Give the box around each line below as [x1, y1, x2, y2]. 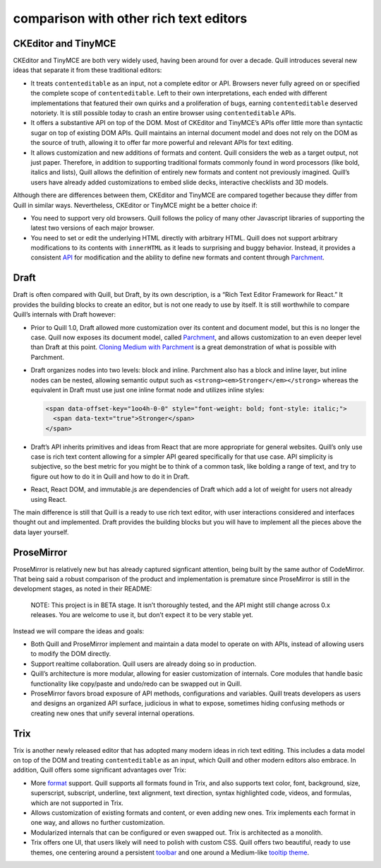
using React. [30, 495, 67, 503]
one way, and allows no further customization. [30, 819, 165, 827]
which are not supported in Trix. [30, 799, 123, 807]
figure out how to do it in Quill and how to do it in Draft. [30, 472, 190, 481]
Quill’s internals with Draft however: [13, 310, 116, 319]
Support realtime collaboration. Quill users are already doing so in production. [30, 659, 257, 668]
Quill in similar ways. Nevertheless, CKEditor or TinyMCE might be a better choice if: [13, 201, 258, 209]
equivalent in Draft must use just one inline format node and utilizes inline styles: [30, 385, 265, 394]
